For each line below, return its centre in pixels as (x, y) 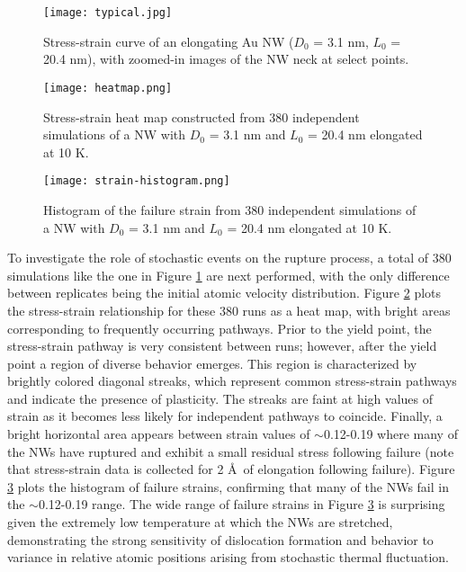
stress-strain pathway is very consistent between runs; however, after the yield (222, 346)
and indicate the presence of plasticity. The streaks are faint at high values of (220, 398)
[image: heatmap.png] (108, 88)
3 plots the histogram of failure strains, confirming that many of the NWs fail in (228, 486)
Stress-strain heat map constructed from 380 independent (202, 116)
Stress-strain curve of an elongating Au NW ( (169, 41)
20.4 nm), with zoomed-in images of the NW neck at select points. (226, 59)
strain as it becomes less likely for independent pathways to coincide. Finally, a (225, 416)
